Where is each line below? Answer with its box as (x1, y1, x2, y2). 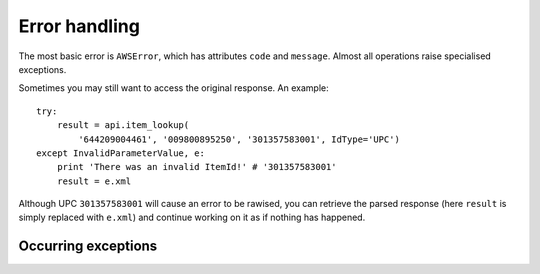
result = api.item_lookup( (56, 120, 190, 131)
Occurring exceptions (18, 238, 158, 255)
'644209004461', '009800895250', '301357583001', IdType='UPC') (78, 133, 400, 145)
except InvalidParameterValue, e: (36, 147, 205, 159)
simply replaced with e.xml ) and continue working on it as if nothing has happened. (18, 211, 366, 224)
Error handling (18, 15, 140, 37)
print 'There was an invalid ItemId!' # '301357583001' (56, 161, 337, 173)
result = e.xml (56, 175, 132, 187)
